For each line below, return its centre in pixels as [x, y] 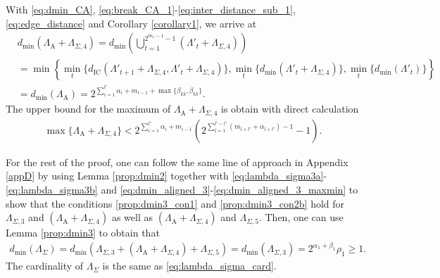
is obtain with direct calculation [290, 109]
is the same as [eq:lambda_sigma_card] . [189, 266]
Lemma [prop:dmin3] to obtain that [83, 233]
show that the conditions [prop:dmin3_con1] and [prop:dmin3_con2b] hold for [175, 203]
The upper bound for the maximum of [88, 109]
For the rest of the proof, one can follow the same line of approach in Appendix [177, 162]
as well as [132, 217]
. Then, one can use [301, 217]
